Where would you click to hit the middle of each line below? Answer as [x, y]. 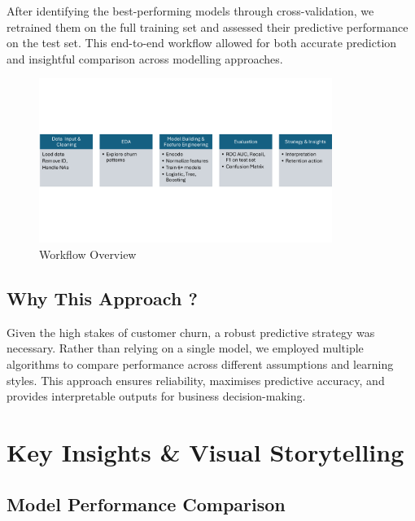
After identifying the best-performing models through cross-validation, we [190, 11]
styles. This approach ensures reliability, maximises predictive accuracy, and [196, 380]
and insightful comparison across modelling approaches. [145, 58]
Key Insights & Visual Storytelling [205, 451]
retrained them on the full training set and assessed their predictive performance [207, 26]
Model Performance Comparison [146, 503]
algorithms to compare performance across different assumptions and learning [200, 363]
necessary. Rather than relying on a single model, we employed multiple [185, 348]
